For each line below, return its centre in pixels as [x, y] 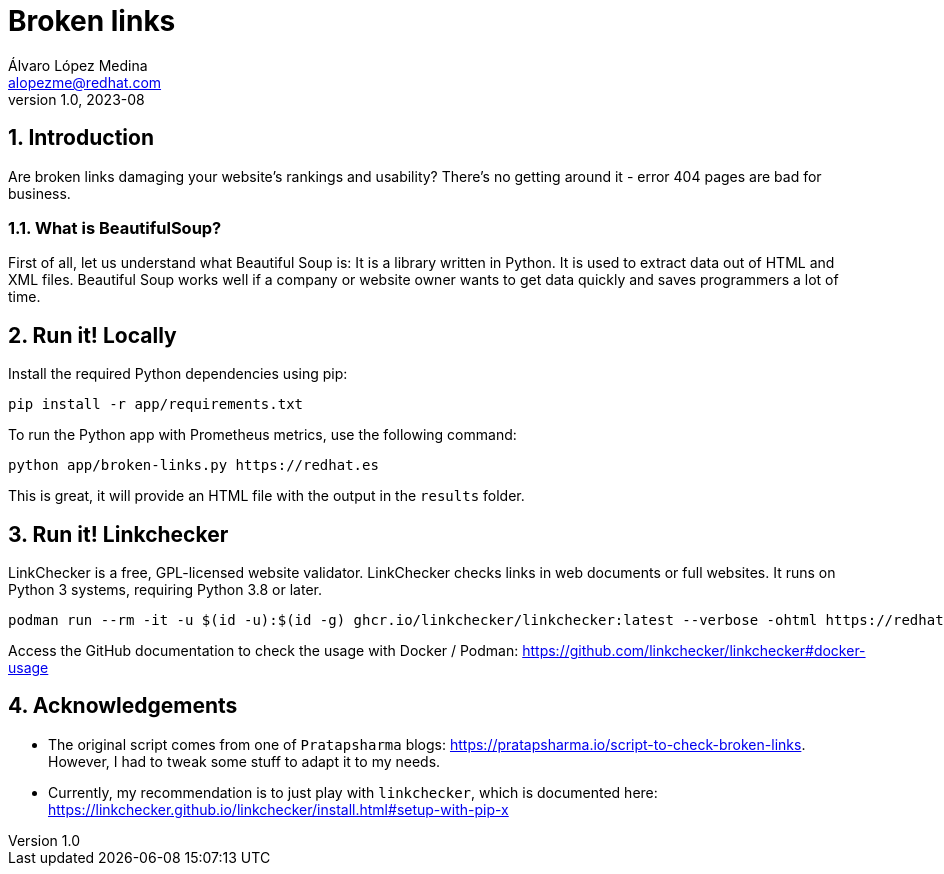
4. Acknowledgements [123, 706]
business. [39, 193]
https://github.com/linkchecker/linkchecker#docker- [694, 651]
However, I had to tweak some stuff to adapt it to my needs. [244, 761]
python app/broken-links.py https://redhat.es [193, 465]
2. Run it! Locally [92, 335]
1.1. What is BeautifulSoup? [115, 227]
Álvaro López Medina [78, 65]
